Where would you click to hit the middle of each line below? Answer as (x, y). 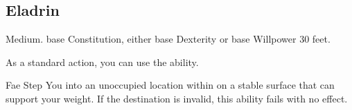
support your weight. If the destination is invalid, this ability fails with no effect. (177, 98)
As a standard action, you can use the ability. (102, 62)
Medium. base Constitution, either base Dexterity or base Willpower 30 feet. (168, 39)
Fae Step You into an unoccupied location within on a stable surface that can (170, 85)
